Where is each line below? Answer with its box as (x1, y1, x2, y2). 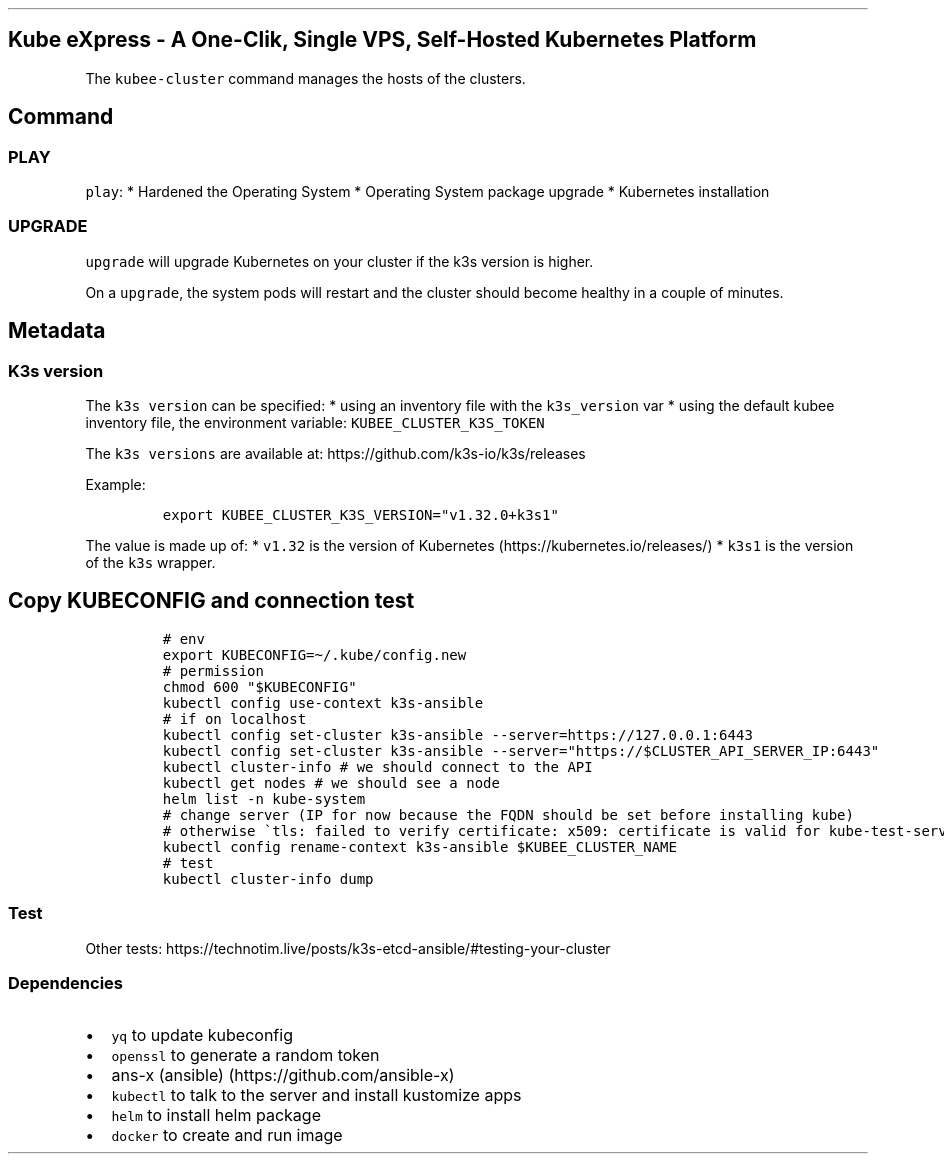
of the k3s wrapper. (85, 554, 216, 572)
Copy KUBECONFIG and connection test (8, 588, 415, 614)
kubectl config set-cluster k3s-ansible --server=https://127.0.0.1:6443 (162, 726, 753, 743)
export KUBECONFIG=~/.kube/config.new (162, 646, 467, 663)
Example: (85, 476, 146, 494)
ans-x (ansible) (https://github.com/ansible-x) (111, 1065, 455, 1086)
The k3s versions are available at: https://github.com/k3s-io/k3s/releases (85, 445, 586, 463)
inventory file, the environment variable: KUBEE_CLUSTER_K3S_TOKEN (85, 414, 545, 432)
